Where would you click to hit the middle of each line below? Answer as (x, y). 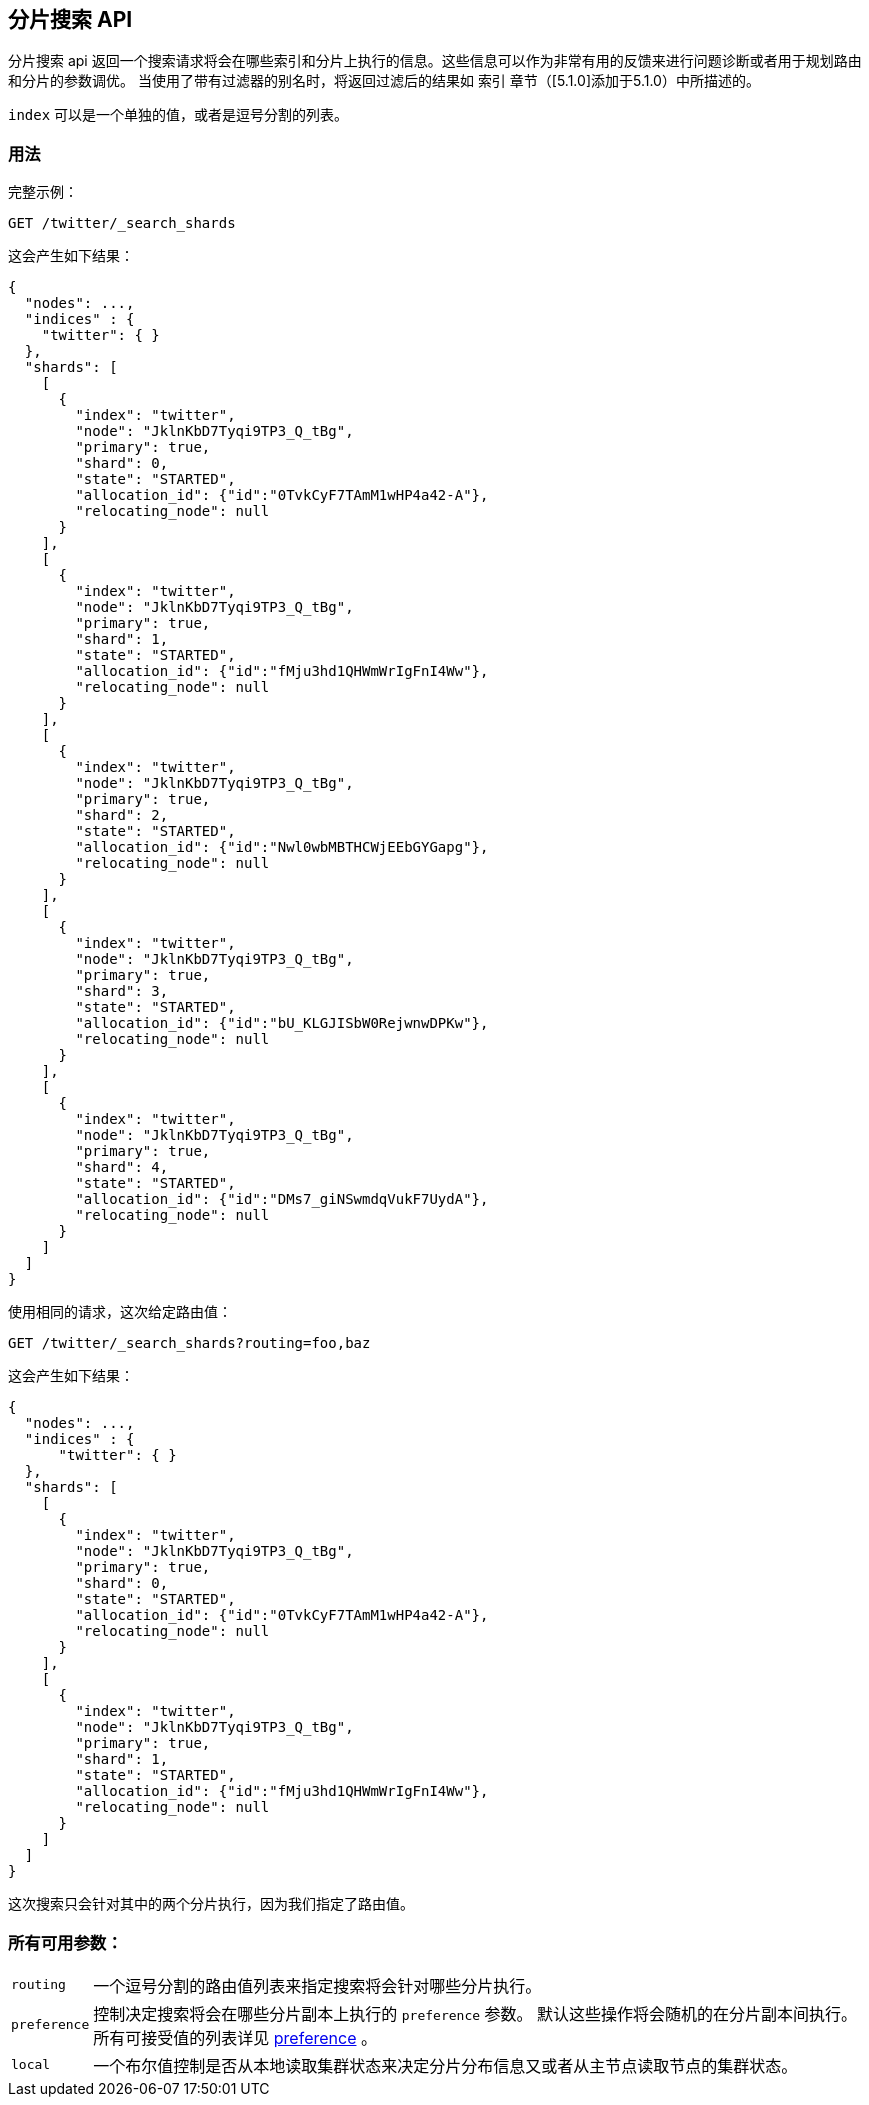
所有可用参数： (65, 1942)
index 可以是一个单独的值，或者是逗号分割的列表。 (178, 115)
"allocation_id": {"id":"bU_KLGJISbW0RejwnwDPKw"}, (282, 1023)
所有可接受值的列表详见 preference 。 (235, 2037)
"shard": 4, (122, 1167)
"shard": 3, (122, 991)
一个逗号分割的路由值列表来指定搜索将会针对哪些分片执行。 (317, 1985)
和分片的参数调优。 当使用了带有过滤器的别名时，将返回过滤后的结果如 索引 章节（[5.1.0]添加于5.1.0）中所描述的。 (384, 81)
